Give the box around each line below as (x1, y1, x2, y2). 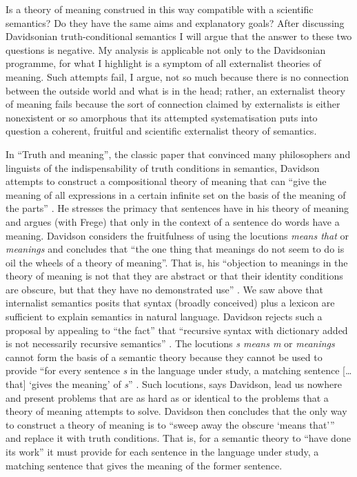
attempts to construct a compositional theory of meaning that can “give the (6, 174, 327, 188)
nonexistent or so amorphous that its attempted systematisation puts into (6, 110, 318, 124)
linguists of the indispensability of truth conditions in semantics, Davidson (6, 160, 320, 175)
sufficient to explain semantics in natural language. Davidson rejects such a (6, 309, 323, 324)
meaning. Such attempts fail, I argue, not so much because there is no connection (6, 69, 349, 84)
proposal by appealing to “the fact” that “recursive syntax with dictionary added (6, 322, 348, 337)
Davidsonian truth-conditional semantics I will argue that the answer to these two (6, 29, 352, 43)
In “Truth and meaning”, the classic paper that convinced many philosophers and (6, 146, 351, 161)
